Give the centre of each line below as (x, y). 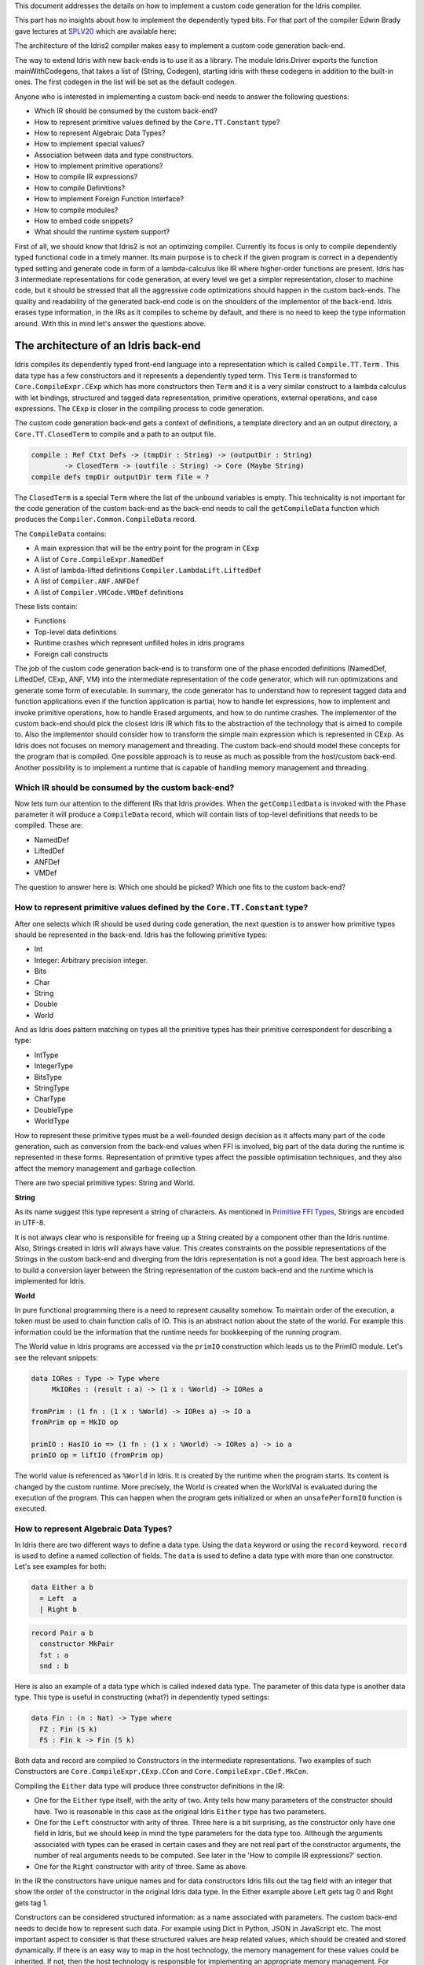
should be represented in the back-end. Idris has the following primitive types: (141, 935)
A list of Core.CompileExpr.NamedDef (99, 559)
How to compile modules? (76, 210)
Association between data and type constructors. (114, 155)
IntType (46, 1055)
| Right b (58, 1610)
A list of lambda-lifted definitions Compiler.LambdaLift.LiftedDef (148, 570)
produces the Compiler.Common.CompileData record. (106, 520)
